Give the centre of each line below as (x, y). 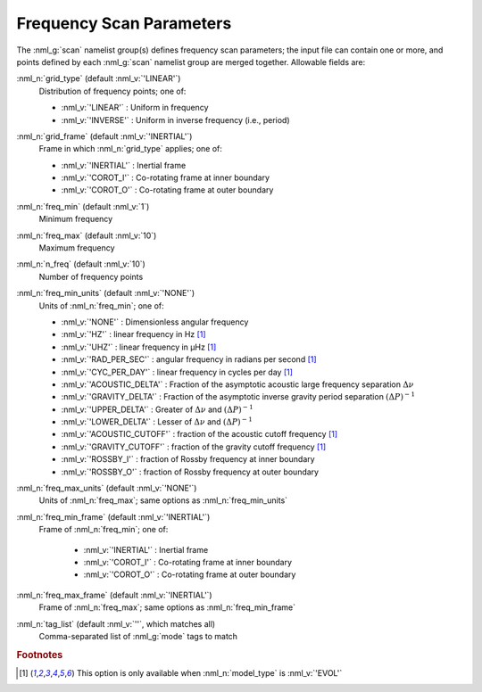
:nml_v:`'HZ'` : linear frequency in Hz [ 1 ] (133, 334)
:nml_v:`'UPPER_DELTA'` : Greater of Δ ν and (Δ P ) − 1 (157, 409)
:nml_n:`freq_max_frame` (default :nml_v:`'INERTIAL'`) (115, 595)
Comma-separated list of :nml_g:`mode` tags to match (138, 636)
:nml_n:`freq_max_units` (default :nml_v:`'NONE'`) (107, 488)
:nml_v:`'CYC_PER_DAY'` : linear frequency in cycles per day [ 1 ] (177, 372)
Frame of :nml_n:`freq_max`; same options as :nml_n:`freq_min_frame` (167, 607)
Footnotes (40, 655)
